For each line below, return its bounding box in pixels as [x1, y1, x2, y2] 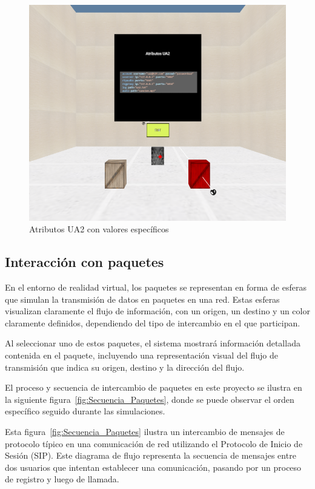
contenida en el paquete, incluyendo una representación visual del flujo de [5, 348, 278, 361]
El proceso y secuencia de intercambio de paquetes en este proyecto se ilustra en [5, 381, 302, 394]
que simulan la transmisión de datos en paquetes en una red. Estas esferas [5, 292, 280, 305]
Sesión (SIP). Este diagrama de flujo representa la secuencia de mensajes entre [5, 449, 296, 462]
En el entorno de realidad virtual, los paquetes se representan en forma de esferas [5, 281, 307, 293]
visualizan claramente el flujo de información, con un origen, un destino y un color [5, 305, 310, 317]
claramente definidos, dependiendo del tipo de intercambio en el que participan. [5, 316, 300, 329]
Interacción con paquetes [5, 252, 164, 271]
